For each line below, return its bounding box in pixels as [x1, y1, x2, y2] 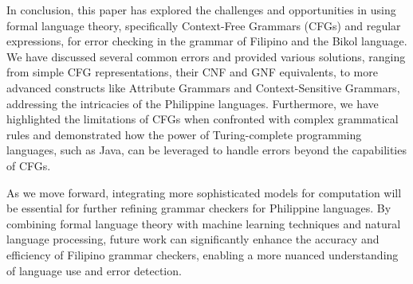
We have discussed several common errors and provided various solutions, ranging [6, 48, 406, 64]
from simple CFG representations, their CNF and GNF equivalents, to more [6, 64, 378, 80]
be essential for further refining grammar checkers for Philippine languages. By [6, 200, 391, 216]
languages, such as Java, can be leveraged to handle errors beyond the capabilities [6, 142, 407, 158]
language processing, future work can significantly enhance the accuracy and [6, 231, 380, 247]
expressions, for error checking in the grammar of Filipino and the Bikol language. [6, 33, 407, 49]
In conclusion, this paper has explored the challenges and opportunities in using [6, 2, 396, 18]
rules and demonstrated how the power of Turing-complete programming [6, 126, 362, 142]
